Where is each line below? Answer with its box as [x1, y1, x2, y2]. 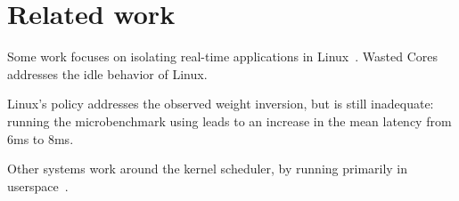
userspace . [7, 176, 69, 195]
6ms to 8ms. [7, 129, 74, 148]
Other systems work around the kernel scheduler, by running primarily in [7, 159, 408, 178]
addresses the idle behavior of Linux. [7, 64, 208, 83]
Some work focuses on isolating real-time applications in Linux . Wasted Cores [7, 47, 438, 66]
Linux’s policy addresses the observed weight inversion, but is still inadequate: [7, 94, 434, 113]
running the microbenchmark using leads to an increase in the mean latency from [7, 111, 452, 130]
